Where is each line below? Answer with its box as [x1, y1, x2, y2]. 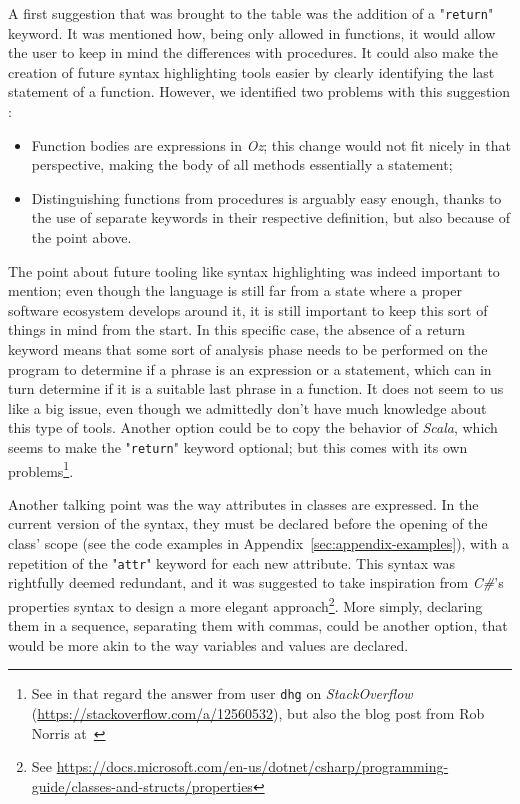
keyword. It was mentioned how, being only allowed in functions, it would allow [8, 22, 496, 43]
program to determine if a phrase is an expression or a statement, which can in [8, 358, 492, 379]
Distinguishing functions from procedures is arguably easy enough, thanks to [31, 187, 502, 208]
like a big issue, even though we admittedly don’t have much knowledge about [8, 397, 487, 418]
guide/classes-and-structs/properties [31, 775, 253, 796]
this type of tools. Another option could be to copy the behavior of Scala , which [8, 417, 498, 438]
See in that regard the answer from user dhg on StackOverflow [31, 683, 413, 704]
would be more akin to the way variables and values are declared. [8, 634, 409, 655]
